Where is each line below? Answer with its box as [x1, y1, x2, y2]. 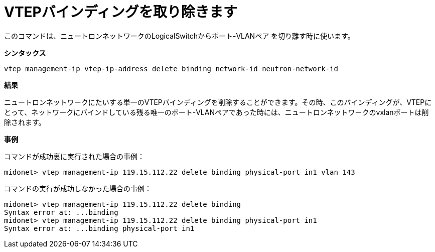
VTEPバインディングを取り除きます [4, 4, 237, 21]
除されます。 [4, 117, 46, 127]
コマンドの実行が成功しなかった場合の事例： [4, 184, 152, 193]
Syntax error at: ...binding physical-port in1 [4, 224, 195, 232]
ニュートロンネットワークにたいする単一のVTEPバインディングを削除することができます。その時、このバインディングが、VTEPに [4, 97, 432, 106]
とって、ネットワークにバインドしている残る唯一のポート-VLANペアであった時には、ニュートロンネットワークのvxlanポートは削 [4, 107, 429, 116]
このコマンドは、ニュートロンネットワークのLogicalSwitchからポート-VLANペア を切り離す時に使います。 [4, 31, 355, 40]
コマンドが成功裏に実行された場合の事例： [4, 152, 144, 161]
